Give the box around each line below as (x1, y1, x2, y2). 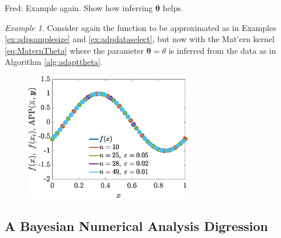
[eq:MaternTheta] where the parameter (5, 44, 144, 56)
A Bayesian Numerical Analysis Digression (5, 216, 268, 234)
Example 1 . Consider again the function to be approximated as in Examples (5, 21, 276, 33)
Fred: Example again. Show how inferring (5, 2, 153, 13)
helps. (162, 2, 183, 13)
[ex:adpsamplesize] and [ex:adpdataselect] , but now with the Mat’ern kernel (5, 33, 275, 45)
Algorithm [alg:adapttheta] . (5, 56, 103, 68)
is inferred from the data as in (168, 44, 276, 56)
